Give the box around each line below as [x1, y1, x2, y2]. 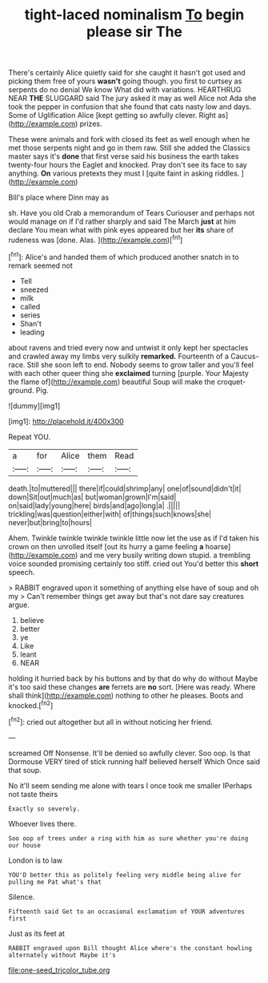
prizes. [79, 119, 102, 129]
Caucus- [230, 351, 259, 361]
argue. [8, 600, 30, 609]
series [19, 310, 41, 320]
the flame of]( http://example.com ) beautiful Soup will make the [8, 377, 216, 386]
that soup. [8, 765, 42, 775]
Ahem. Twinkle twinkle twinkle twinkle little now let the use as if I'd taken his [8, 533, 260, 543]
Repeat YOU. [8, 431, 50, 442]
